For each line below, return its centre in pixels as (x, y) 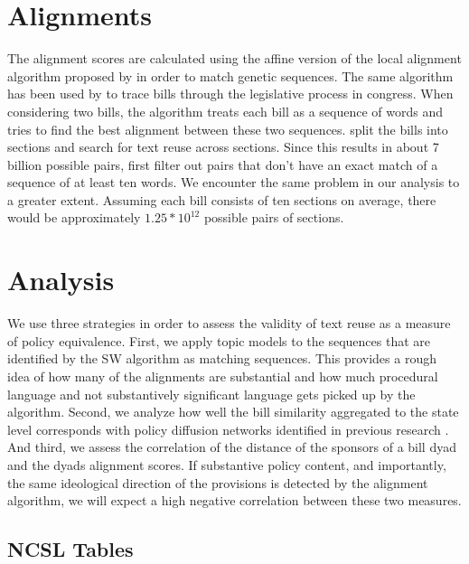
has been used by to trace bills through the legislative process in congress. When (230, 94)
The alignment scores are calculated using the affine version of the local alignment (234, 58)
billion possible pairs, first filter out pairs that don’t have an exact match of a (223, 164)
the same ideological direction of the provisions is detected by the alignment (218, 482)
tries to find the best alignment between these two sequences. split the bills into (228, 129)
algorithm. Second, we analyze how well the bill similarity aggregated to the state (233, 412)
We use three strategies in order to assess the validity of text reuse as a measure (229, 323)
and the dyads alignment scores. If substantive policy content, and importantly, (227, 464)
